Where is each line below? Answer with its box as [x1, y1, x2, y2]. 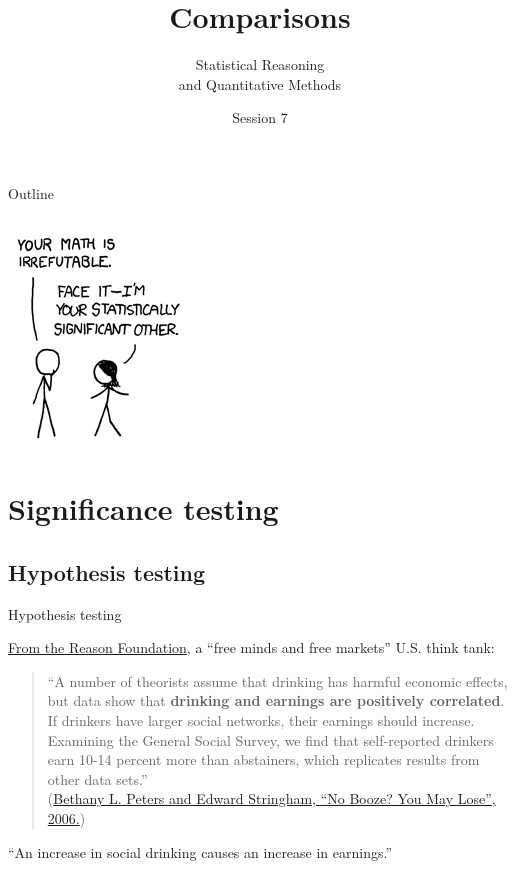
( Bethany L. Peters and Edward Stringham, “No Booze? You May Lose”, [47, 788, 496, 809]
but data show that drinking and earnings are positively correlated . [47, 690, 505, 711]
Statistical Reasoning [195, 54, 325, 75]
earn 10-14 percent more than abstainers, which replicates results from [47, 749, 480, 770]
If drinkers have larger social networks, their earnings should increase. [47, 710, 475, 731]
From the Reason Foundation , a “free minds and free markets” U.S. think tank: [8, 637, 495, 658]
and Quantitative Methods [178, 73, 342, 94]
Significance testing [8, 488, 279, 529]
